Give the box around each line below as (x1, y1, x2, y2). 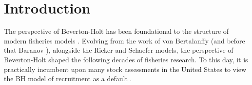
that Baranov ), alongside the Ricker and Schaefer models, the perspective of (4, 45, 233, 55)
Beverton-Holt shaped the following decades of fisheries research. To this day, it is (4, 54, 248, 64)
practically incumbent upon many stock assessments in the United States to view (4, 64, 247, 74)
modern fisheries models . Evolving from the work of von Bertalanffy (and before (4, 35, 245, 45)
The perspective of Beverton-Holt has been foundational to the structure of (4, 26, 229, 36)
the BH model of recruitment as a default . (4, 73, 132, 84)
